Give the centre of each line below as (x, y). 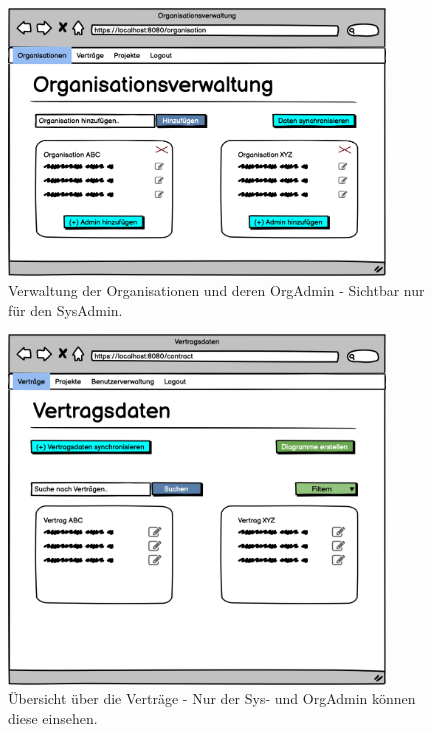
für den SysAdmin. (65, 309)
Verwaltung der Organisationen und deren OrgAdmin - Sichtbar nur (216, 289)
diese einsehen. (53, 717)
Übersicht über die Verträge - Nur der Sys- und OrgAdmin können (212, 698)
